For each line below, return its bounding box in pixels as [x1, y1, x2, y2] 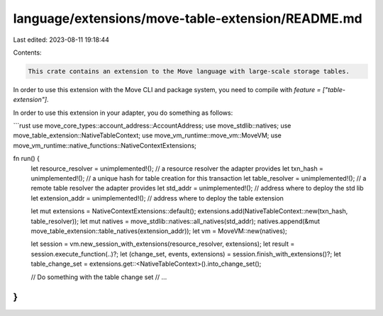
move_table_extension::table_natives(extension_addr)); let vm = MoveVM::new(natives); [30, 227, 287, 235]
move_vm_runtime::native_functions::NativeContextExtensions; [13, 141, 196, 149]
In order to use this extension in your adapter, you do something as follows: [13, 108, 233, 117]
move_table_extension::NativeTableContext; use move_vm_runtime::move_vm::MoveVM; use [13, 131, 282, 140]
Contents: [13, 48, 42, 57]
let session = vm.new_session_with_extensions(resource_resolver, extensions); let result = [30, 239, 295, 248]
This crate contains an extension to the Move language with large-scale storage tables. [28, 67, 350, 75]
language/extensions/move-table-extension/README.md [13, 11, 362, 26]
